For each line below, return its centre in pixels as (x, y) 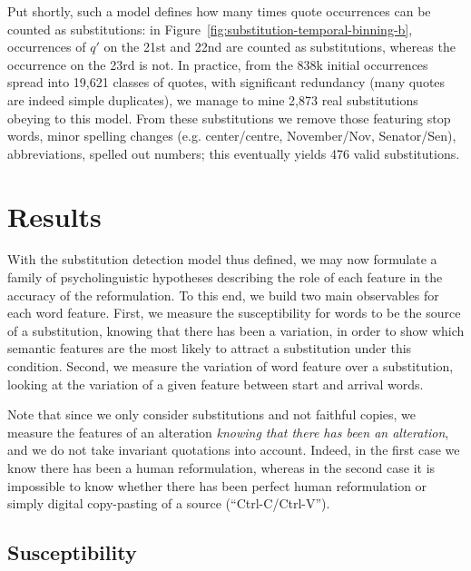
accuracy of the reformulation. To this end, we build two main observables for (223, 295)
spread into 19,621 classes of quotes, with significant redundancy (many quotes (226, 82)
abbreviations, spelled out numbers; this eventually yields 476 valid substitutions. (234, 153)
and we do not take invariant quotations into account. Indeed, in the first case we (234, 450)
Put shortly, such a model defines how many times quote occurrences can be (219, 11)
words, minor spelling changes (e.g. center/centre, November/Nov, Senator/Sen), (232, 136)
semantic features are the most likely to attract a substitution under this (210, 348)
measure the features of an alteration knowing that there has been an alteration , (228, 432)
